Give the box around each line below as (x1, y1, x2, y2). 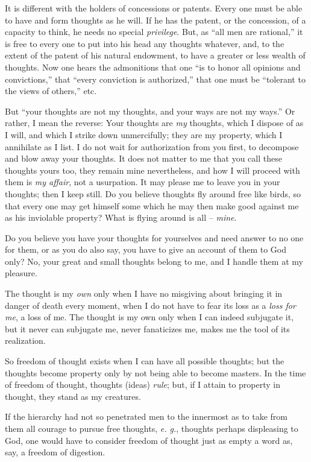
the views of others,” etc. (5, 84, 97, 97)
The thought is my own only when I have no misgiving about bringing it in (5, 287, 283, 300)
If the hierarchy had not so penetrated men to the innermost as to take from (5, 410, 288, 423)
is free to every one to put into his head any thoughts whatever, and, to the (5, 37, 284, 49)
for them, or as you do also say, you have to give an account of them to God (5, 243, 287, 256)
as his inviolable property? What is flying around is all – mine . (5, 211, 237, 224)
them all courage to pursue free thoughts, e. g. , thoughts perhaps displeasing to (5, 422, 298, 434)
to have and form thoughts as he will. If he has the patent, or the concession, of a (5, 13, 306, 26)
